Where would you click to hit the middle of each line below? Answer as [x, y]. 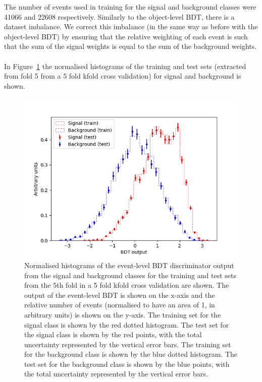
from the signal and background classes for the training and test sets [130, 275]
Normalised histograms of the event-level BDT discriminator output [129, 265]
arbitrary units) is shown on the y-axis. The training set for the [123, 314]
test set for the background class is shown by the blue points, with [127, 364]
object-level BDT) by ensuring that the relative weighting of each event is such [126, 36]
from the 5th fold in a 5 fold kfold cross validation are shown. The [127, 285]
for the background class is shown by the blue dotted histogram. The [131, 354]
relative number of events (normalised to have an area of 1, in [120, 305]
